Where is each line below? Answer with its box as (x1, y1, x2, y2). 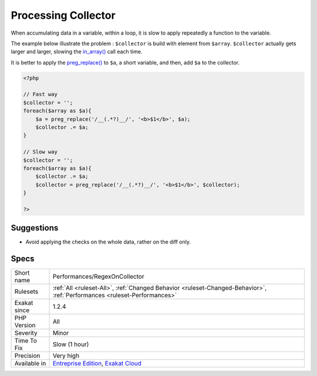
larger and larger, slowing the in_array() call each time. (11, 48, 143, 55)
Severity (14, 329, 38, 337)
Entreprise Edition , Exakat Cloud (52, 360, 142, 368)
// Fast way (23, 91, 58, 98)
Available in (14, 360, 46, 368)
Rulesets (14, 287, 38, 296)
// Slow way (23, 148, 58, 155)
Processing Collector (11, 9, 116, 22)
